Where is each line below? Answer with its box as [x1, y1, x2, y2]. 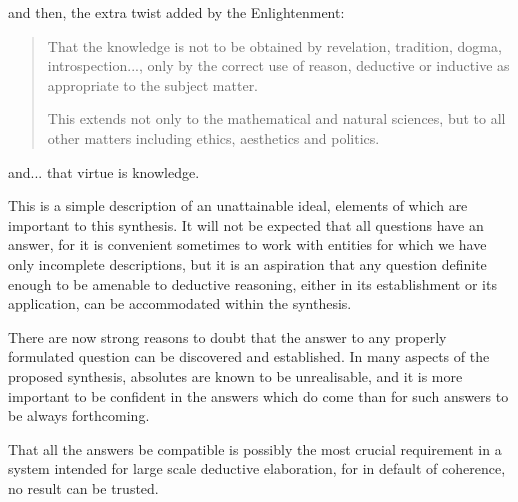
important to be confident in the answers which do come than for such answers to [8, 385, 509, 406]
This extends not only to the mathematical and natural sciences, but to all [47, 108, 506, 129]
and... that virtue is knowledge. [8, 161, 200, 182]
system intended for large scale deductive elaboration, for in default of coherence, [8, 458, 506, 479]
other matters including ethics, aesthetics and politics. [47, 127, 380, 148]
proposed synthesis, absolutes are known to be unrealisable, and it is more [8, 365, 463, 386]
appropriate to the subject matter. [47, 74, 259, 95]
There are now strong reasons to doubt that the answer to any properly [8, 326, 447, 347]
